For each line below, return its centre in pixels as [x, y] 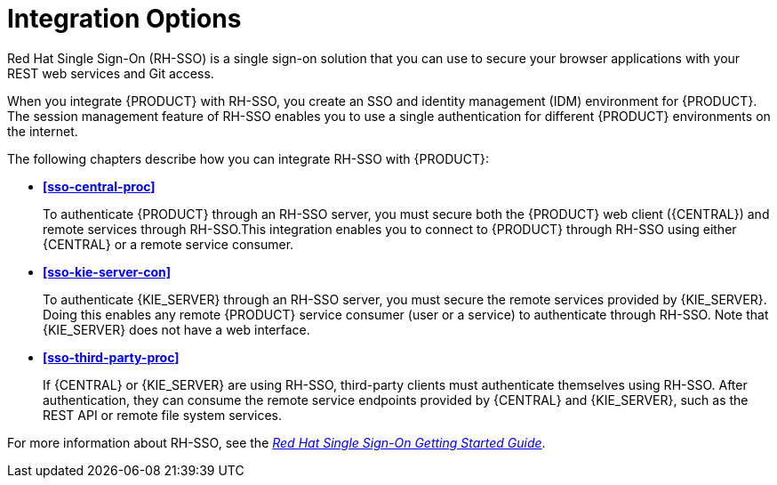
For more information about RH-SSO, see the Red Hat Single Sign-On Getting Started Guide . [276, 442]
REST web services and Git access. [111, 73]
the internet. [43, 131]
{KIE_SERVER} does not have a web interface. [176, 329]
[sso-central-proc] [99, 186]
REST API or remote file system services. [163, 415]
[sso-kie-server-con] [107, 271]
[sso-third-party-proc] [111, 357]
